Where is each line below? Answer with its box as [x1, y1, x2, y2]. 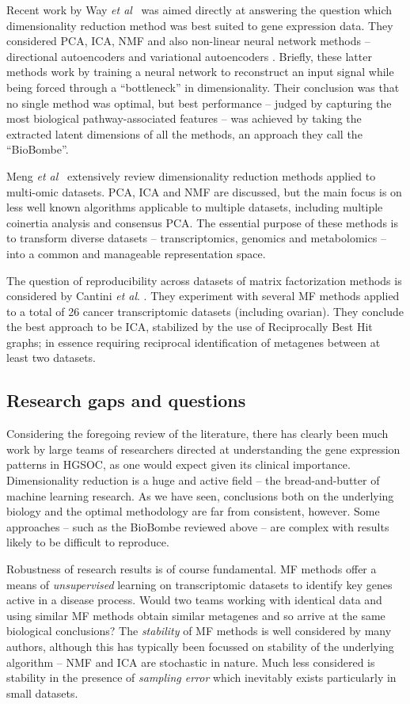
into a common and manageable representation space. [6, 245, 266, 261]
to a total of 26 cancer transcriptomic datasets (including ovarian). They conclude [6, 303, 404, 319]
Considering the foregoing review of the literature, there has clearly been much [6, 425, 389, 442]
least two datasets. [6, 349, 96, 366]
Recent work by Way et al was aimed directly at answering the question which [6, 2, 393, 17]
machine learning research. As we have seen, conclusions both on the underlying [6, 487, 394, 504]
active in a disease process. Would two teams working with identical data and [6, 592, 382, 608]
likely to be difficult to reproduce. [6, 534, 169, 550]
